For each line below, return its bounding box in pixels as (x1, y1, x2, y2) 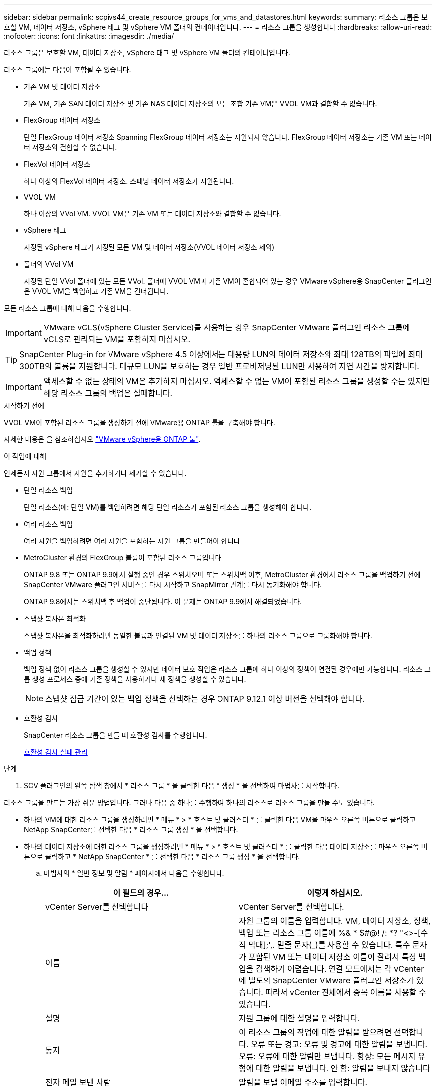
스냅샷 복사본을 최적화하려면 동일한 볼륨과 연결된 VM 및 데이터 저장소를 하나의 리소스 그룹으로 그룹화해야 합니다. (24, 631, 372, 640)
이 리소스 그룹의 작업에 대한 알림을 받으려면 (239, 1027, 392, 1037)
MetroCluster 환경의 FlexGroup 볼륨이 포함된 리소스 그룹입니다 (24, 553, 221, 562)
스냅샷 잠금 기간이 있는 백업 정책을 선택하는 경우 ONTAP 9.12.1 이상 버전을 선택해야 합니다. (45, 694, 365, 704)
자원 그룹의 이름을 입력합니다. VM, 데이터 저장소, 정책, (239, 916, 431, 926)
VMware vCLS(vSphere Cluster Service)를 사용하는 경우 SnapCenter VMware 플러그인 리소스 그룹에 (43, 323, 410, 332)
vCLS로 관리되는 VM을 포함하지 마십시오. (43, 334, 191, 344)
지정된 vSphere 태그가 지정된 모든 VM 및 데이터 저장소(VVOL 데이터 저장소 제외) (24, 243, 275, 251)
